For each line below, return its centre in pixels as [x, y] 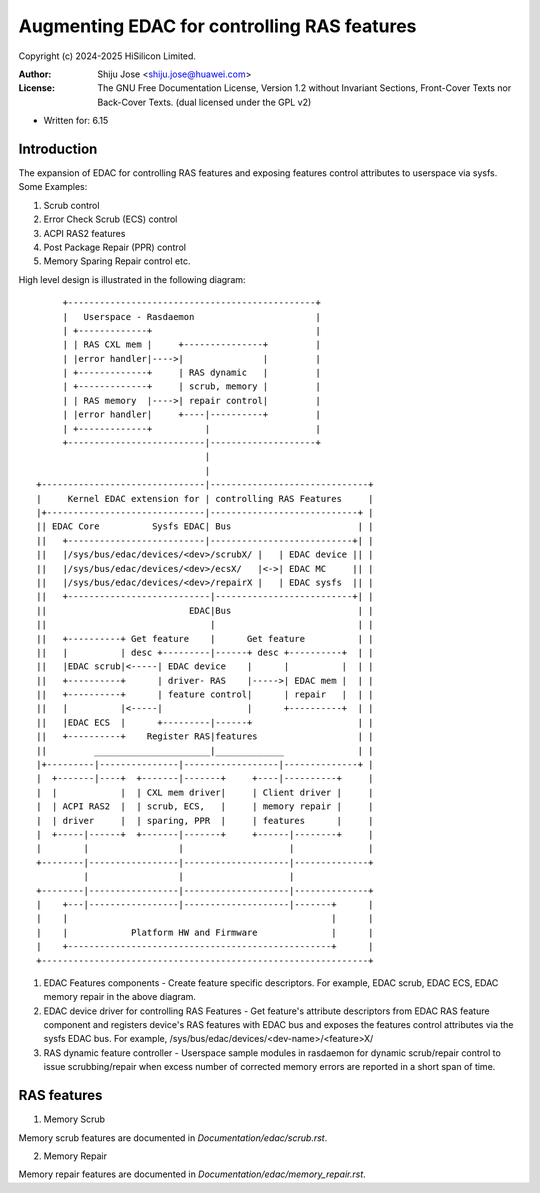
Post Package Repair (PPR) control [115, 247]
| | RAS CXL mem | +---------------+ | [192, 344]
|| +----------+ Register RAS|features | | [205, 736]
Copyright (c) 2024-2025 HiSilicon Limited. [107, 56]
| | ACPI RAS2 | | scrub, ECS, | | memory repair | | [205, 806]
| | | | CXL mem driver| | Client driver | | [205, 792]
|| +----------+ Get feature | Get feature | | [205, 638]
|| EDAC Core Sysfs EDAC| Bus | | [205, 526]
